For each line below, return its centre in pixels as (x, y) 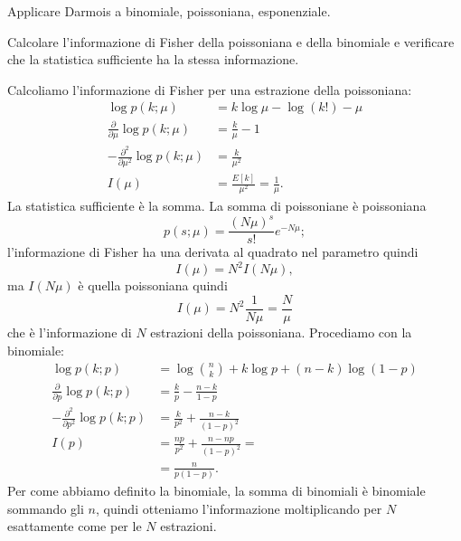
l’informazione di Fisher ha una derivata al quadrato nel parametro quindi (213, 252)
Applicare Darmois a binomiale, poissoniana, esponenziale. (169, 11)
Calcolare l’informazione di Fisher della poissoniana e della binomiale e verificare (231, 41)
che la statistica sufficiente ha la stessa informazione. (153, 59)
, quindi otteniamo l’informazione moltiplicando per (239, 508)
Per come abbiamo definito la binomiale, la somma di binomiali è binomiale (216, 491)
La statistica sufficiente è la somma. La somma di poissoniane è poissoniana (217, 206)
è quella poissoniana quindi (153, 285)
